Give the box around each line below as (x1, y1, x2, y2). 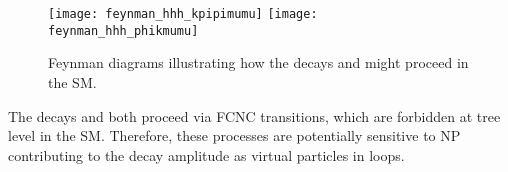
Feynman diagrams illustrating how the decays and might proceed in (48, 52, 469, 73)
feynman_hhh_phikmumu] (48, 23, 199, 38)
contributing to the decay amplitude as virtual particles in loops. (8, 144, 405, 165)
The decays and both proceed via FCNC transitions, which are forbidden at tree (8, 105, 501, 126)
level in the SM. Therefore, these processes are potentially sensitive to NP (8, 125, 461, 146)
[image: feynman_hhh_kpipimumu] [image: (48, 7, 318, 21)
